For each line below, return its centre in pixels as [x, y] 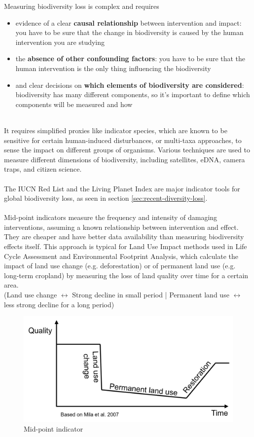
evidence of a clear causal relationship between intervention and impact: [128, 22]
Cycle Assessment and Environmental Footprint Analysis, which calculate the [121, 256]
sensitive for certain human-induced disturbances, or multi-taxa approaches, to [123, 140]
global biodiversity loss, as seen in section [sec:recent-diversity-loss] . [106, 198]
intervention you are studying [60, 42]
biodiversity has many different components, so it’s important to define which [133, 94]
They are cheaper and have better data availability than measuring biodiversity [124, 237]
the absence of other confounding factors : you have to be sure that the [130, 58]
